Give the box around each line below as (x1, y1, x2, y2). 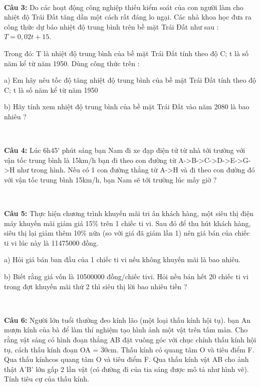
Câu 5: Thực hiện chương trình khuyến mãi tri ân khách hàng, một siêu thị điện (4, 208, 253, 219)
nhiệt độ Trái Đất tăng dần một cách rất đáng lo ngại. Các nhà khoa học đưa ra (4, 12, 251, 22)
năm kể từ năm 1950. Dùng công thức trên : (4, 58, 140, 68)
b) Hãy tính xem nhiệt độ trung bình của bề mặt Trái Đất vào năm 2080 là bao (4, 101, 249, 112)
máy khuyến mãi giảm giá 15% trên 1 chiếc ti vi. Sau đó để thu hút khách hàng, (4, 218, 251, 228)
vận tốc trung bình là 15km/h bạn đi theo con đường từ (4, 154, 176, 165)
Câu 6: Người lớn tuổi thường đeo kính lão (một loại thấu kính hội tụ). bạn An (4, 314, 251, 325)
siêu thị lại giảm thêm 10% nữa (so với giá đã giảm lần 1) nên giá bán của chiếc (4, 228, 250, 238)
